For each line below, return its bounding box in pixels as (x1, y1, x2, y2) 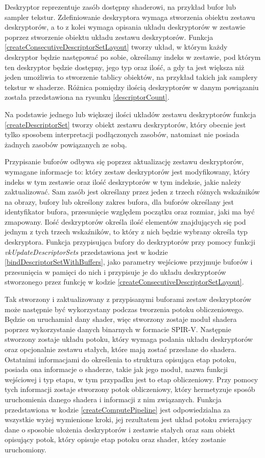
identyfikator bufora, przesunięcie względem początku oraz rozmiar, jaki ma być (5, 206, 255, 217)
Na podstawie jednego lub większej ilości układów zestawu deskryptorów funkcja (5, 108, 256, 119)
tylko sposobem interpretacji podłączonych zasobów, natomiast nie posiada (5, 129, 239, 140)
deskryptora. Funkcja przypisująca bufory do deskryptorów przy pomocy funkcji (5, 236, 255, 247)
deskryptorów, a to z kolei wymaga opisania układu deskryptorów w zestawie (5, 21, 246, 32)
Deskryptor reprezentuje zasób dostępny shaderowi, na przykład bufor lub (5, 2, 236, 12)
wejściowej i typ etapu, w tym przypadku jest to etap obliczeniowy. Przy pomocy (5, 374, 258, 384)
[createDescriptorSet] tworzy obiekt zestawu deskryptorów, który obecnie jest (5, 119, 246, 129)
